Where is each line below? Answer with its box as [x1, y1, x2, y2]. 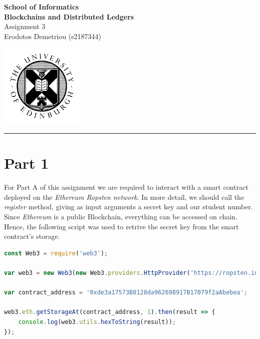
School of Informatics [4, 2, 79, 12]
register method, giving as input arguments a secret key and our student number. [4, 201, 253, 212]
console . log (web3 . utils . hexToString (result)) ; [18, 318, 176, 325]
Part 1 [4, 153, 49, 173]
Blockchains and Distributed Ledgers [4, 11, 134, 22]
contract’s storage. [4, 231, 60, 241]
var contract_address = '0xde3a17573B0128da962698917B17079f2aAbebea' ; [4, 289, 247, 296]
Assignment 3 [4, 21, 45, 32]
